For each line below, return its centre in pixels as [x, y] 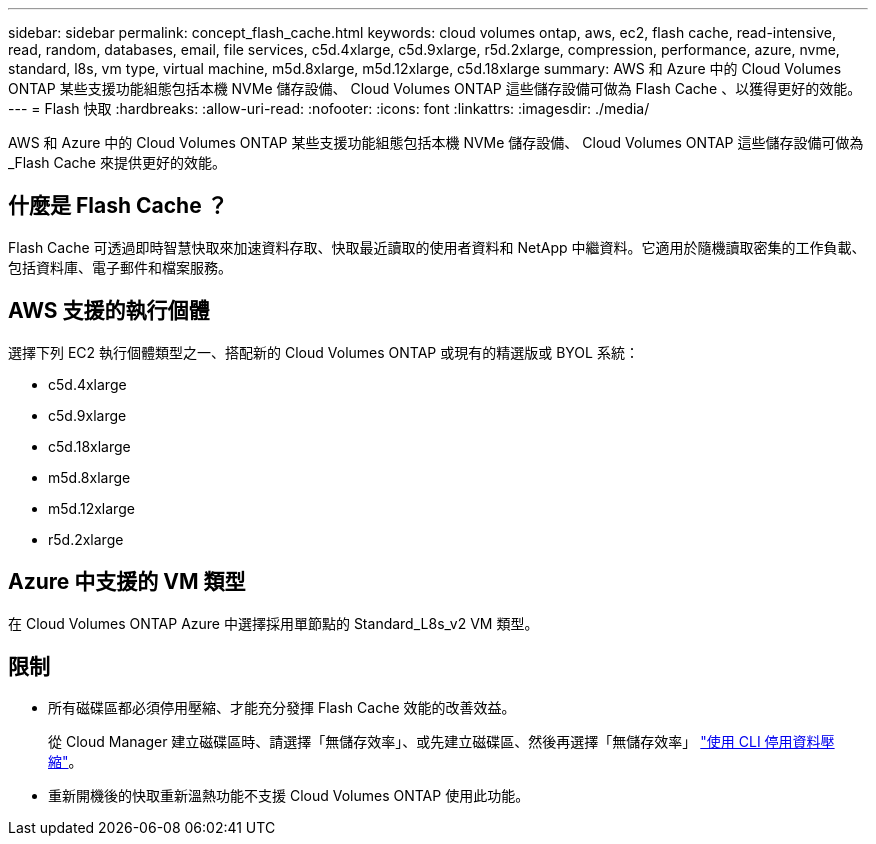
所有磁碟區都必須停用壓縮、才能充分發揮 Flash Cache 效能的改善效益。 [282, 708]
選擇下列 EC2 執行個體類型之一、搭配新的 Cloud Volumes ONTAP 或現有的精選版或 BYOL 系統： [323, 352]
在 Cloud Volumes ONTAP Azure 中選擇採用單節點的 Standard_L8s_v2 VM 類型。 [273, 623]
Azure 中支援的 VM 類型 [127, 582]
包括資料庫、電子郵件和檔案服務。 [120, 267]
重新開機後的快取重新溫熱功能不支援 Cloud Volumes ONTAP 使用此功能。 [289, 796]
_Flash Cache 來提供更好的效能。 [117, 162]
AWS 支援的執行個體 [109, 311]
